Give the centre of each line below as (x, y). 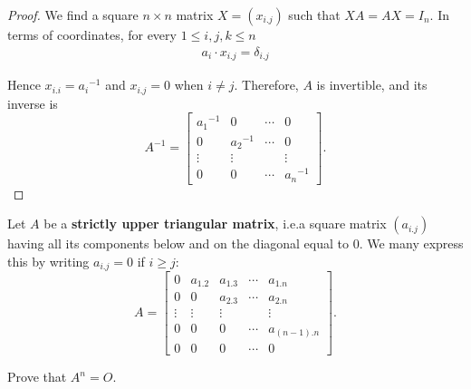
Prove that (37, 377)
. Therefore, (266, 85)
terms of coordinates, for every (92, 34)
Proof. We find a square (73, 15)
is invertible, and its (372, 85)
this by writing (48, 262)
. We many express (411, 243)
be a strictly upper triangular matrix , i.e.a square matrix (215, 224)
